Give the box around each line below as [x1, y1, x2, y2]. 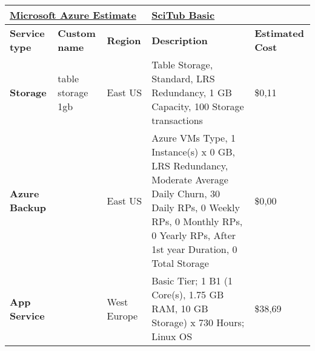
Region [107, 33, 141, 47]
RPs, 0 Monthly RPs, [151, 214, 243, 228]
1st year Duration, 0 [151, 242, 237, 256]
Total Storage [151, 256, 209, 270]
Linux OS [151, 329, 193, 343]
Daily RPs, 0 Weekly [151, 200, 240, 214]
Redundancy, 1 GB [151, 85, 232, 99]
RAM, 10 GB [151, 301, 208, 315]
